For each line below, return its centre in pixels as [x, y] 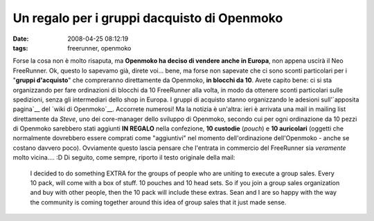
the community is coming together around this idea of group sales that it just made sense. [158, 202]
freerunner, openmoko [99, 48]
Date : [21, 39]
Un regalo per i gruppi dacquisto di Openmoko [148, 18]
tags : [20, 48]
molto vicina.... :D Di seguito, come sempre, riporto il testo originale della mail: [124, 157]
